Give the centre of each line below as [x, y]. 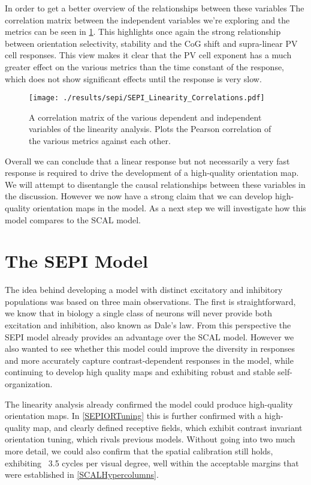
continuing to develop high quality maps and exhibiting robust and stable [140, 372]
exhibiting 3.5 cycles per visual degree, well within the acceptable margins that [152, 462]
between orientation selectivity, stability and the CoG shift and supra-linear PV [151, 43]
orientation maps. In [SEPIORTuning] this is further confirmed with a [133, 416]
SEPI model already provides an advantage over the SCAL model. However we [150, 336]
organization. [29, 384]
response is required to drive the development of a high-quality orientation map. [152, 173]
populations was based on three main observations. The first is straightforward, [150, 301]
